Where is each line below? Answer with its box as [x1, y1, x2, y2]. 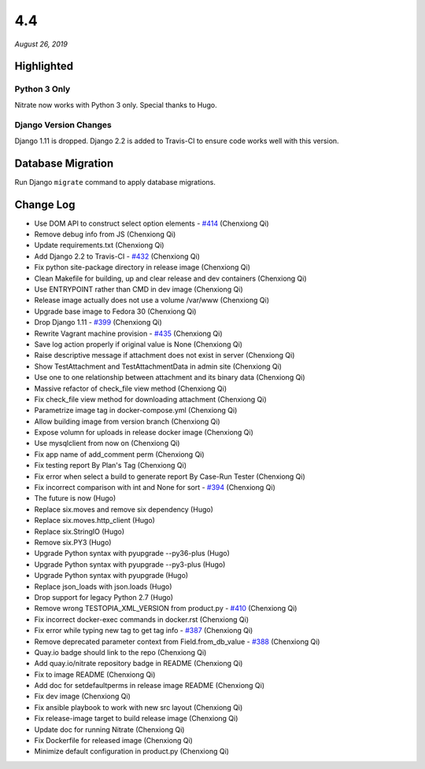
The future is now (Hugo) [34, 494, 116, 503]
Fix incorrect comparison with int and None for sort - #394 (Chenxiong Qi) [34, 483, 275, 492]
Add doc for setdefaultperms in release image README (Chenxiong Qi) [34, 681, 265, 690]
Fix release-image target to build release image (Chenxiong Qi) [34, 714, 238, 723]
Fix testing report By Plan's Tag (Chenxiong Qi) [34, 461, 187, 470]
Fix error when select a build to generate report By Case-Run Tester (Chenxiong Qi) [34, 472, 306, 481]
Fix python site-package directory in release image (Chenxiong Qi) [34, 263, 251, 272]
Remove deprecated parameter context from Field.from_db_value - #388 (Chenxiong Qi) [34, 637, 320, 646]
